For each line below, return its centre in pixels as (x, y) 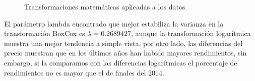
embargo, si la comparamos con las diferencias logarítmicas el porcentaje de (121, 62)
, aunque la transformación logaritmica (191, 33)
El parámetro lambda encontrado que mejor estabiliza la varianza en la (114, 23)
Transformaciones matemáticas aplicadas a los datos (105, 6)
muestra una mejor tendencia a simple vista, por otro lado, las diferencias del (123, 43)
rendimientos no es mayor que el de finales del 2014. (84, 72)
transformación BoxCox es (45, 33)
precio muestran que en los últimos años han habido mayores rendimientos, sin (125, 53)
